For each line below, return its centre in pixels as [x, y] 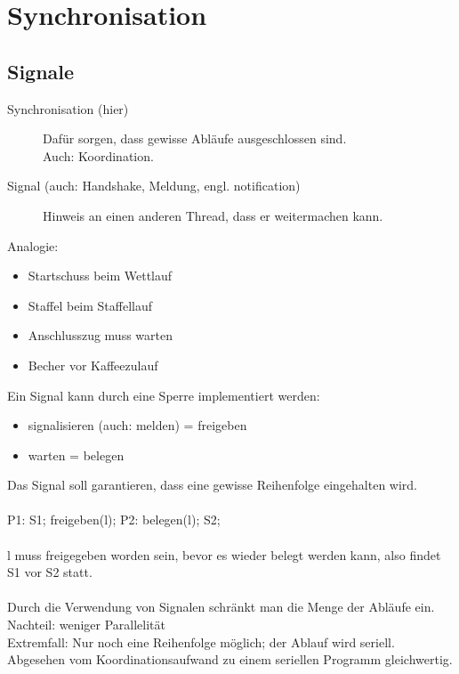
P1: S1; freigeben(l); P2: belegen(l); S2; [114, 520]
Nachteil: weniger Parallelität [86, 625]
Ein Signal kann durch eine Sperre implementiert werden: [164, 395]
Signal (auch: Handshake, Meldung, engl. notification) [154, 186]
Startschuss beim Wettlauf [100, 276]
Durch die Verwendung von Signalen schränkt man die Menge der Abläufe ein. [221, 607]
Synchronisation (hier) [68, 108]
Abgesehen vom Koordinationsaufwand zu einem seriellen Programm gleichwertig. [230, 659]
